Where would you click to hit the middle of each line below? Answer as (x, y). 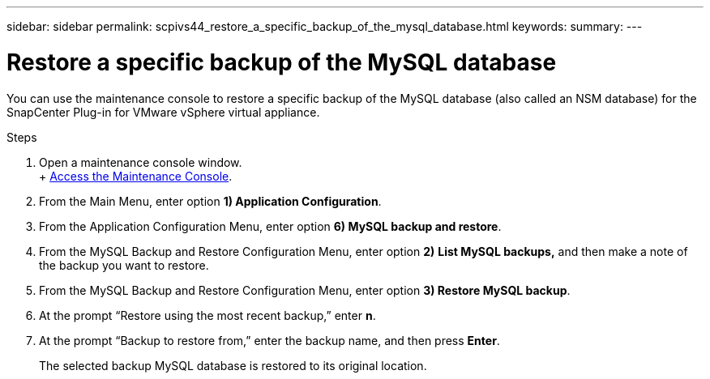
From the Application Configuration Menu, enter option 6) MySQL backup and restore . (270, 226)
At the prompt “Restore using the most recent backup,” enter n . (207, 315)
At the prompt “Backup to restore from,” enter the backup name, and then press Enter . (269, 340)
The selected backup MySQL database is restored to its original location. (233, 365)
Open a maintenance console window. (141, 162)
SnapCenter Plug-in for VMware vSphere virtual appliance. (163, 112)
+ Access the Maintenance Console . (136, 176)
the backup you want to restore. (124, 265)
